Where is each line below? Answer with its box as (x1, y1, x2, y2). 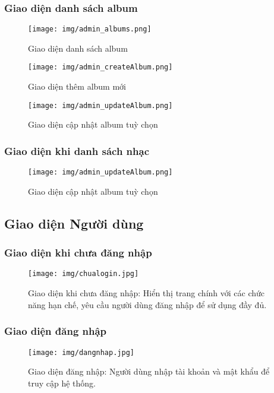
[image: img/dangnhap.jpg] (28, 348, 134, 357)
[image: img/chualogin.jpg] (28, 270, 139, 278)
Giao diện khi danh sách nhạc (4, 143, 150, 158)
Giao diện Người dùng (4, 214, 144, 232)
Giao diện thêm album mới (28, 80, 126, 93)
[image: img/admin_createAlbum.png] (28, 63, 173, 72)
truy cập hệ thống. (28, 376, 96, 389)
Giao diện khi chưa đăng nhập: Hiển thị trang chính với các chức (28, 287, 265, 299)
